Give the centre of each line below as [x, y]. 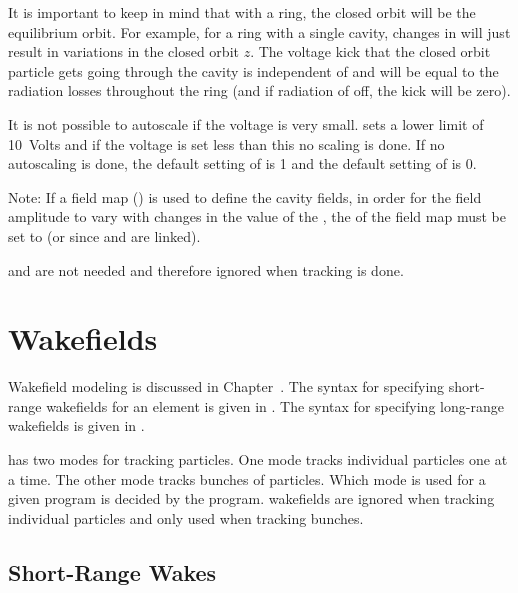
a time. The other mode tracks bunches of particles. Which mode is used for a [247, 478]
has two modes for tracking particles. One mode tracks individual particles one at [258, 459]
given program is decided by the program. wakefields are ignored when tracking [251, 498]
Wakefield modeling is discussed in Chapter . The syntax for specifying [226, 386]
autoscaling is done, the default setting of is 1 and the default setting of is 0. [242, 163]
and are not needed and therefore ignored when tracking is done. [206, 269]
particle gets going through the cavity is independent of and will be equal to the [253, 70]
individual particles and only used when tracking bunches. [186, 517]
